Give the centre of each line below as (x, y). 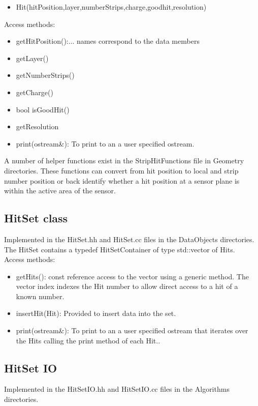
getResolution (37, 126)
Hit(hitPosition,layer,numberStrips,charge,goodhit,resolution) (111, 7)
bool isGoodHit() (43, 109)
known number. (40, 296)
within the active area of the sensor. (60, 191)
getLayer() (32, 58)
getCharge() (35, 92)
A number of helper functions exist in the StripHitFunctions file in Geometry (124, 161)
